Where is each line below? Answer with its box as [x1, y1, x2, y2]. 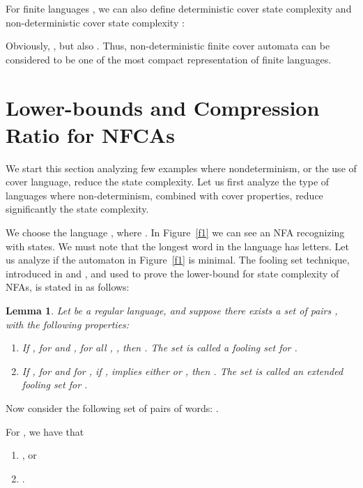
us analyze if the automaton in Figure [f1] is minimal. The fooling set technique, [6, 252, 350, 267]
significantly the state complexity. [6, 201, 149, 216]
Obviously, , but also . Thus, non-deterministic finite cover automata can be [6, 38, 330, 53]
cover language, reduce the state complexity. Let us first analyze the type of [6, 174, 330, 189]
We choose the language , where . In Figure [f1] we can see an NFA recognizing [6, 225, 345, 240]
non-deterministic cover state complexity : [6, 15, 185, 29]
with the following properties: [6, 317, 130, 331]
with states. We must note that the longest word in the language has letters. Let [6, 238, 350, 253]
